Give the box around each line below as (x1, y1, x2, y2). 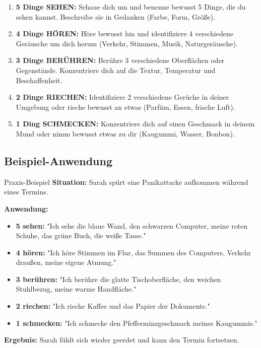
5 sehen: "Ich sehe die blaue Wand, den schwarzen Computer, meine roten (16, 220, 248, 231)
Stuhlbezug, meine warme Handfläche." (16, 284, 137, 294)
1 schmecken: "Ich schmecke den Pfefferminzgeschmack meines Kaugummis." (16, 317, 257, 328)
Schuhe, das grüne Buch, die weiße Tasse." (16, 230, 146, 241)
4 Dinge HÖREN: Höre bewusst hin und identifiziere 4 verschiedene (16, 28, 233, 39)
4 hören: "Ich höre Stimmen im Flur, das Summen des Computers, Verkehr (16, 247, 251, 257)
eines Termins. (4, 186, 48, 197)
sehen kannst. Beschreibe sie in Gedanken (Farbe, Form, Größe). (16, 11, 215, 22)
